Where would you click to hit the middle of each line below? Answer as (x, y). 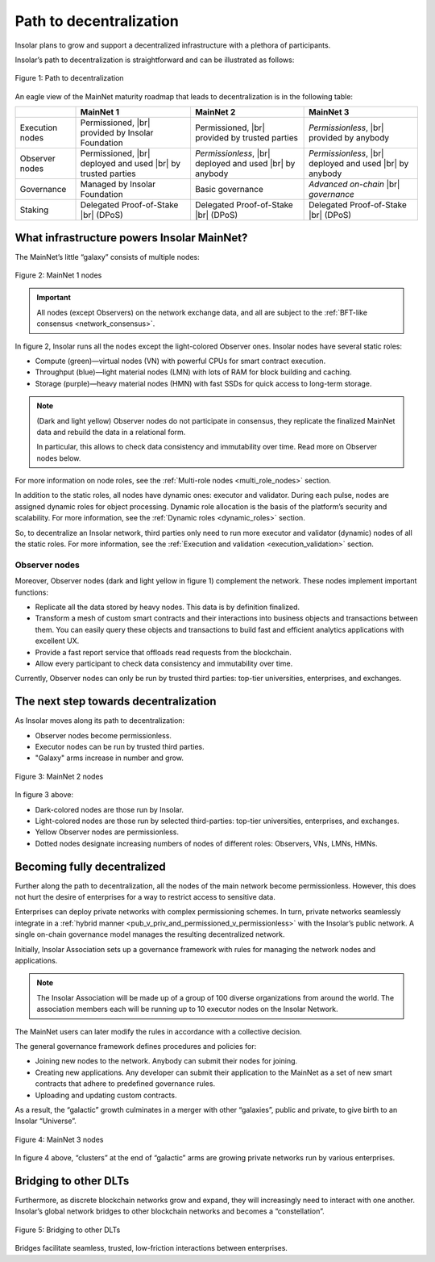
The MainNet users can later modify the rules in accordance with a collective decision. (158, 1031)
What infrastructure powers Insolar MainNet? (131, 238)
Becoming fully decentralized (91, 866)
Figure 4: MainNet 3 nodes (59, 1139)
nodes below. (59, 458)
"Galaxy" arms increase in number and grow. (110, 758)
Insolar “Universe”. (46, 1121)
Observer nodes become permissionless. (104, 735)
